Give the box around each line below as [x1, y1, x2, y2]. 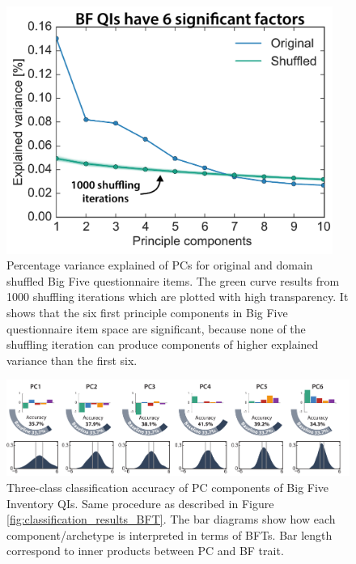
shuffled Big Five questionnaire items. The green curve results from [6, 272, 340, 289]
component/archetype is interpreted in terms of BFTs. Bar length [6, 526, 333, 543]
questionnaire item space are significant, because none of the [6, 320, 306, 337]
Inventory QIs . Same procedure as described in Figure [6, 494, 274, 511]
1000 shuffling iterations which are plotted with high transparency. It [6, 288, 349, 305]
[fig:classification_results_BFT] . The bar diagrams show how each [6, 511, 336, 528]
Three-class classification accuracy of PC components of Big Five [6, 478, 329, 495]
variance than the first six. [6, 351, 138, 368]
